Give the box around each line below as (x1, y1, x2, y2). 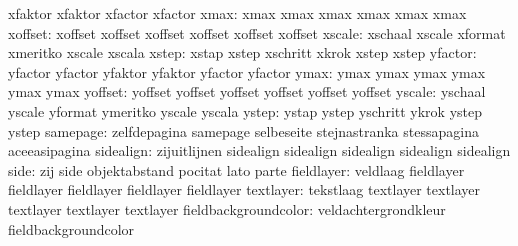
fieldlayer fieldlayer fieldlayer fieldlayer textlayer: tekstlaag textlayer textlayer (8, 179, 481, 200)
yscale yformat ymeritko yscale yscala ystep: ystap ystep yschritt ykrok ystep (8, 100, 483, 121)
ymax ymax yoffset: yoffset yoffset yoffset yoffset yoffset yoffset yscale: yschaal (8, 81, 486, 102)
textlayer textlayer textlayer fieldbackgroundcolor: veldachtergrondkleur (8, 198, 446, 219)
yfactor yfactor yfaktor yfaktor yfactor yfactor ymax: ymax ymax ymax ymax (8, 61, 486, 82)
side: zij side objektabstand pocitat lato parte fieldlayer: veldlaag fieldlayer (8, 159, 465, 180)
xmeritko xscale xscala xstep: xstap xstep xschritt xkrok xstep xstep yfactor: (8, 42, 477, 63)
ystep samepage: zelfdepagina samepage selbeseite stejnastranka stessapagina (8, 120, 479, 141)
